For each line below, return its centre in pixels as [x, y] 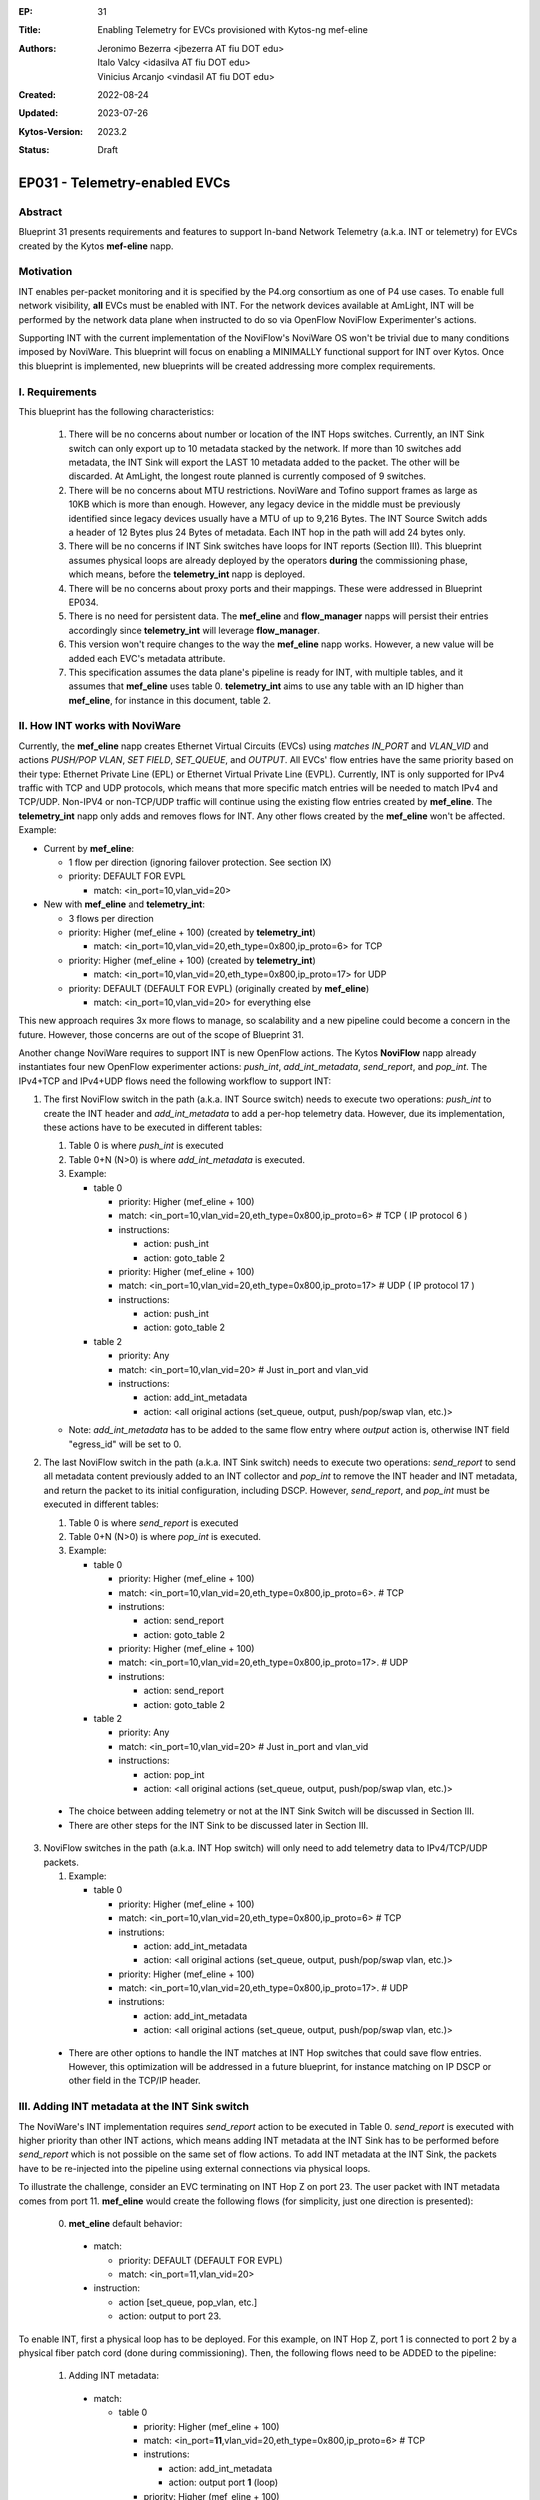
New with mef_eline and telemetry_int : [124, 904]
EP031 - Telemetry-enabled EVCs [124, 182]
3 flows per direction [111, 918]
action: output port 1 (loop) [223, 2482]
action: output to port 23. [170, 2316]
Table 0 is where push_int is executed [146, 1146]
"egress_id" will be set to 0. [125, 1444]
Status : [34, 150]
